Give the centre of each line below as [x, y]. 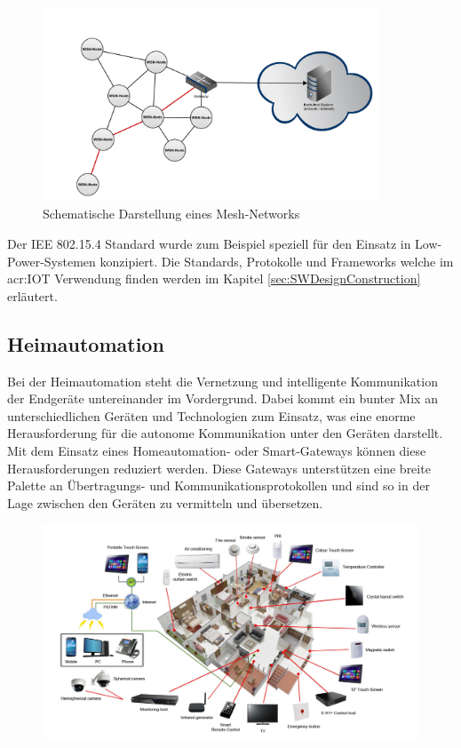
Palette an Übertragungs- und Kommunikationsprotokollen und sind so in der [219, 485]
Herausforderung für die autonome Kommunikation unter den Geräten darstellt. [225, 433]
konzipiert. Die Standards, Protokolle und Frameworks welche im [277, 261]
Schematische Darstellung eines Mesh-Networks [171, 214]
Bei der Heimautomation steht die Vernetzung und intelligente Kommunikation [223, 381]
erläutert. [32, 295]
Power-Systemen [52, 261]
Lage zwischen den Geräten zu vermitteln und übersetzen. [165, 502]
